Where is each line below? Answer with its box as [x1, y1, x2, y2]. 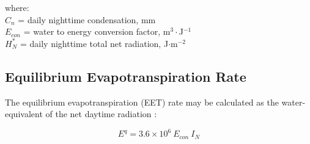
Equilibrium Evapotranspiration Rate [5, 67, 246, 85]
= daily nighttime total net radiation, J [20, 37, 169, 49]
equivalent [5, 107, 43, 120]
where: [5, 1, 29, 13]
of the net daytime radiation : [45, 107, 157, 120]
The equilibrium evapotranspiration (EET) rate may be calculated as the [5, 95, 279, 108]
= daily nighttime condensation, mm [18, 13, 156, 26]
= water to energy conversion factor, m [23, 25, 171, 38]
